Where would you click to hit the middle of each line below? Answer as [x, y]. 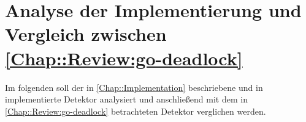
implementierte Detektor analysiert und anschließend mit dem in [126, 99]
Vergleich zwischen [86, 34]
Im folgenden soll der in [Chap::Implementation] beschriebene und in [134, 87]
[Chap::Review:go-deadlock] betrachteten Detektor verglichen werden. [136, 111]
